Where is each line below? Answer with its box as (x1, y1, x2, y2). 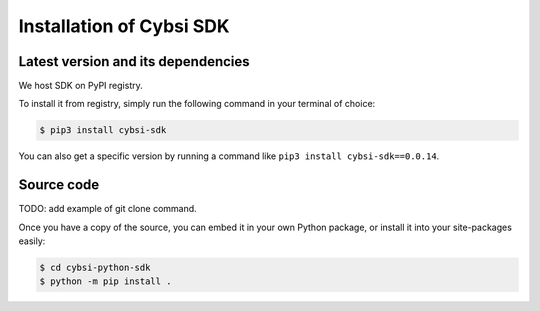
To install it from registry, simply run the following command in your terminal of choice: (18, 98, 376, 110)
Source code (18, 176, 100, 194)
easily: (18, 235, 46, 247)
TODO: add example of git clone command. (18, 203, 197, 215)
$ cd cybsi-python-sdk (39, 262, 151, 274)
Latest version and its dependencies (18, 53, 250, 70)
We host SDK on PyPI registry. (18, 80, 144, 92)
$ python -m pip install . (39, 276, 172, 287)
